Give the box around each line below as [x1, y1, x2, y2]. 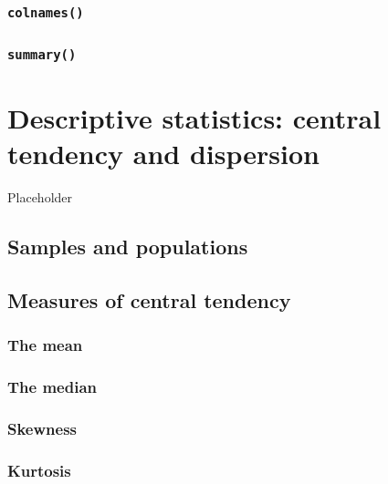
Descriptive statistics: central [7, 99, 382, 136]
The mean [7, 334, 83, 356]
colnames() [7, 5, 84, 20]
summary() [7, 47, 77, 63]
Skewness [7, 417, 78, 439]
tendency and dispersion [7, 135, 320, 172]
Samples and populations [7, 232, 248, 261]
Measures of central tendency [7, 285, 291, 314]
